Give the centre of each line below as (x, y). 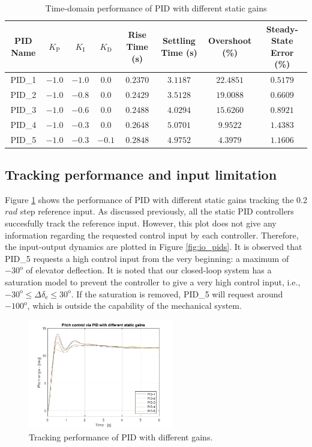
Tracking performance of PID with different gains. (121, 436)
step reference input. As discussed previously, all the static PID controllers (157, 211)
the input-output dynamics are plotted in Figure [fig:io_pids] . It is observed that (154, 247)
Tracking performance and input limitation (141, 175)
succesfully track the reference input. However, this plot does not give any (141, 223)
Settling (179, 41)
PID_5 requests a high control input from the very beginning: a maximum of (147, 258)
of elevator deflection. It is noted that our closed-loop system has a (149, 270)
